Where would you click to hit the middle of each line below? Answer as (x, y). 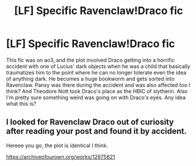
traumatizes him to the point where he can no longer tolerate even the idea (96, 72)
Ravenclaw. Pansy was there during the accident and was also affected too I (98, 85)
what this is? (21, 103)
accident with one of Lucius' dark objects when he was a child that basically (98, 66)
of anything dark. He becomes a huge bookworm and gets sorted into (90, 79)
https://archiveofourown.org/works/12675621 (61, 157)
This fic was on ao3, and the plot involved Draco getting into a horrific (90, 60)
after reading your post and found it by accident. (97, 131)
